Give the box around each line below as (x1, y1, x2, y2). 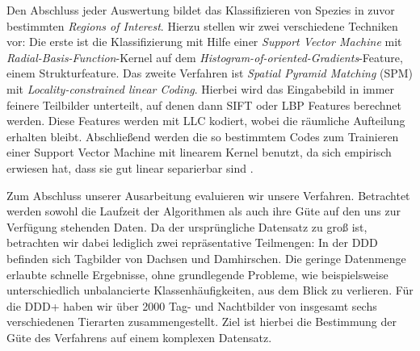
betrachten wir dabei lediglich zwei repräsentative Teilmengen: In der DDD (6, 234, 378, 251)
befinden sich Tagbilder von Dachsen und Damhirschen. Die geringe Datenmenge (6, 249, 406, 266)
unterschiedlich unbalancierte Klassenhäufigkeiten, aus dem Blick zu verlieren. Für (6, 282, 414, 299)
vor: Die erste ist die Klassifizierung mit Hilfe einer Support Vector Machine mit (6, 33, 402, 50)
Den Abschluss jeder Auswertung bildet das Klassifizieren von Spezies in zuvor (6, 2, 395, 18)
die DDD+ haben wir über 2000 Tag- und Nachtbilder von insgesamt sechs (6, 297, 377, 314)
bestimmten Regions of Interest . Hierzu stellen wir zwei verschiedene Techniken (6, 17, 398, 34)
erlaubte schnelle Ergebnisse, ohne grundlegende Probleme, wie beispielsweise (6, 265, 388, 282)
